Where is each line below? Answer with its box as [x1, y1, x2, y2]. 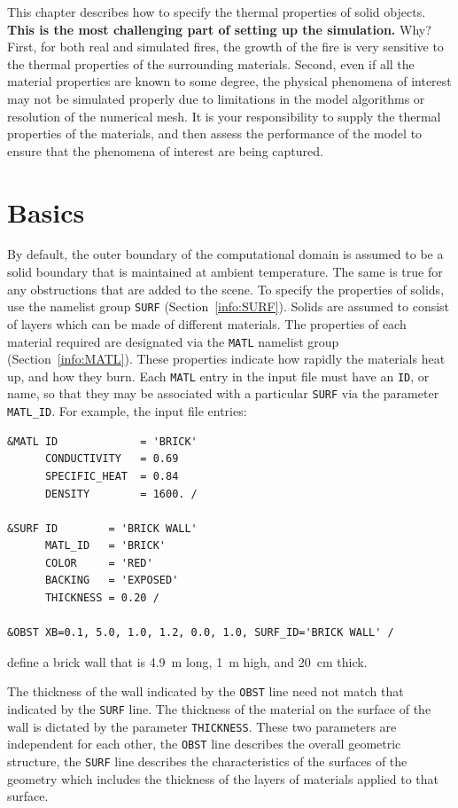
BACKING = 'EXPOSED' [44, 574, 179, 587]
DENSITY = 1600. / [44, 487, 198, 500]
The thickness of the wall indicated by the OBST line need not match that [7, 682, 404, 701]
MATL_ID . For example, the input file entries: [7, 402, 247, 420]
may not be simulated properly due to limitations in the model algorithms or [7, 89, 425, 107]
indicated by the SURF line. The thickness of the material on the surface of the [7, 700, 431, 718]
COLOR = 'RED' [44, 556, 153, 569]
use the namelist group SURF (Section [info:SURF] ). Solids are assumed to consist [7, 297, 450, 316]
